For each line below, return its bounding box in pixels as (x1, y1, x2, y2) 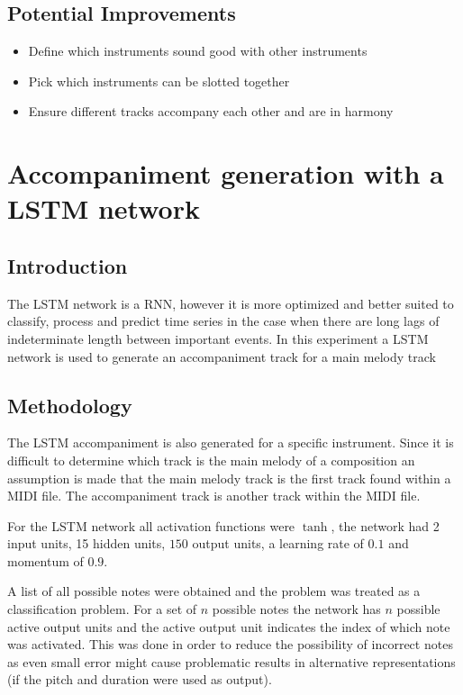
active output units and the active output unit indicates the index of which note (7, 617, 450, 636)
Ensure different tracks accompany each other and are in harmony (28, 102, 394, 121)
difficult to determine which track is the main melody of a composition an (7, 450, 415, 469)
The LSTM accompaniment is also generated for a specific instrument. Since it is (7, 433, 454, 452)
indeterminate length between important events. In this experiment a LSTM (7, 329, 429, 347)
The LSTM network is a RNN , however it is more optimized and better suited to (7, 293, 454, 312)
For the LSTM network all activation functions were (7, 516, 295, 535)
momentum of (7, 551, 84, 570)
